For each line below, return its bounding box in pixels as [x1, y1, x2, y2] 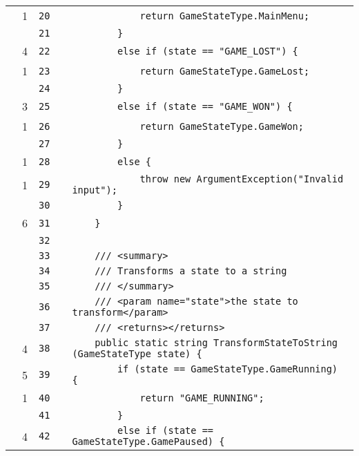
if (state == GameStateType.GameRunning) [117, 363, 338, 374]
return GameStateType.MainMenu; [139, 10, 310, 21]
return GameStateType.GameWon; [139, 120, 304, 132]
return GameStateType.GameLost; [139, 65, 310, 77]
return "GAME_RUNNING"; [139, 392, 264, 403]
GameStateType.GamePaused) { [72, 436, 225, 447]
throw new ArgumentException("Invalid [139, 173, 344, 184]
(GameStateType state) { [72, 348, 202, 359]
